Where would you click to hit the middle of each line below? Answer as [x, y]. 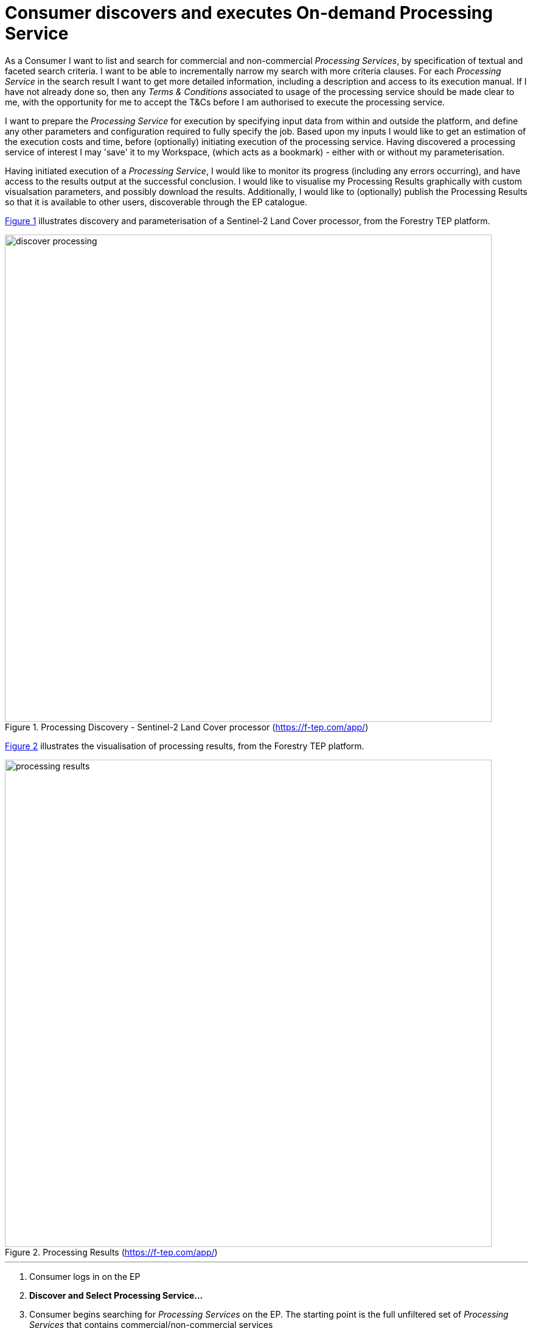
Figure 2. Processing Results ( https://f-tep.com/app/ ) [111, 1252]
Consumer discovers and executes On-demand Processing [249, 13]
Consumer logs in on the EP [85, 1276]
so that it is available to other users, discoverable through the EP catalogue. [156, 202]
